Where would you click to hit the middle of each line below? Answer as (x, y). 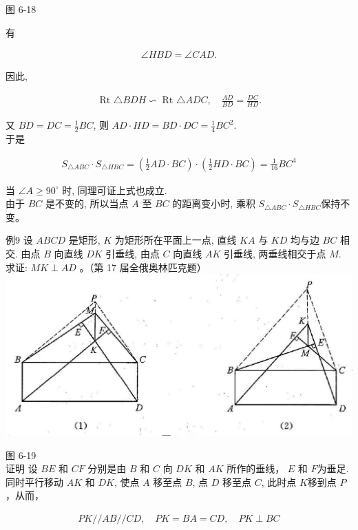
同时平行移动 (34, 481)
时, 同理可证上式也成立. (115, 190)
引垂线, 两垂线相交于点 (275, 254)
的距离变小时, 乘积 (214, 203)
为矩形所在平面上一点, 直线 (176, 240)
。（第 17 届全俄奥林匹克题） (143, 267)
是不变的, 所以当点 (87, 203)
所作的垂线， (256, 468)
